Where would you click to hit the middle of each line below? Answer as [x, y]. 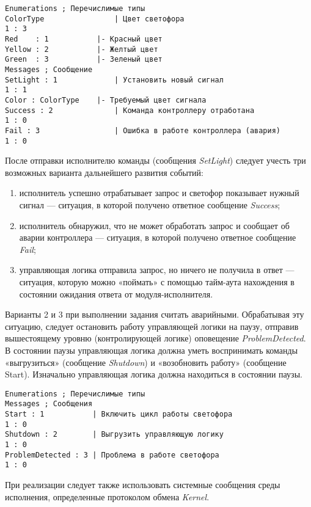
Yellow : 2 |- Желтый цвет [82, 49]
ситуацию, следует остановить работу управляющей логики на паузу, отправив [152, 326]
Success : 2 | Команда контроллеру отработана [130, 110]
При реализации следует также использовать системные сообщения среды [143, 484]
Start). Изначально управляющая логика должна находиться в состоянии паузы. [154, 374]
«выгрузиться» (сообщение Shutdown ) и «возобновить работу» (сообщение [146, 362]
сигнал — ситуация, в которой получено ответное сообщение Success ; [150, 204]
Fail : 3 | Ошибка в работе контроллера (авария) [143, 130]
